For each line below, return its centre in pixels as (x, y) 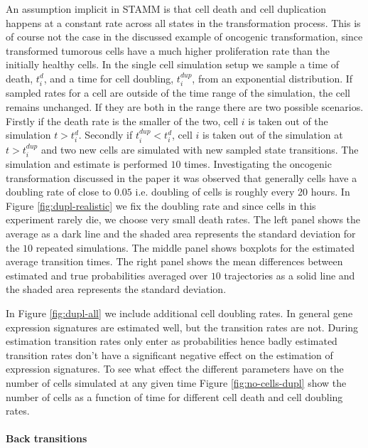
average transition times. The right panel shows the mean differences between (174, 261)
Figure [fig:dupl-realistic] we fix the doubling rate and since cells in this (161, 205)
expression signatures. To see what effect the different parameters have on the (175, 369)
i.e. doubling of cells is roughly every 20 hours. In (243, 192)
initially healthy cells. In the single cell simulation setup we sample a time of (172, 64)
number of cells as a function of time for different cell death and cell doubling (174, 396)
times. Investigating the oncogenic (258, 164)
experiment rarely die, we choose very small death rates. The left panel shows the (183, 219)
